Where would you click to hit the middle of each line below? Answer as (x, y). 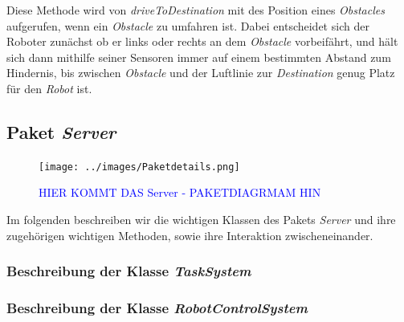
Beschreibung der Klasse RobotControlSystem (157, 307)
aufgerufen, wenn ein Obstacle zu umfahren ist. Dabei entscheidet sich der (188, 25)
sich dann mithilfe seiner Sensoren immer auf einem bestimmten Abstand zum (199, 57)
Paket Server (61, 131)
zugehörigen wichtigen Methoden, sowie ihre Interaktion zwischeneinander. (190, 235)
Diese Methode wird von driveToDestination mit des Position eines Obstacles (196, 10)
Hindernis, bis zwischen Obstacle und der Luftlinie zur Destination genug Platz (201, 73)
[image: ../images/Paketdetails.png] (139, 167)
